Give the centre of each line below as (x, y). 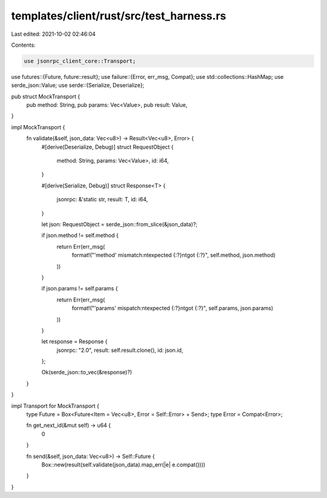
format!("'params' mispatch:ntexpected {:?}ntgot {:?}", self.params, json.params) (173, 308)
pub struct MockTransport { (46, 96)
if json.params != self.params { (80, 289)
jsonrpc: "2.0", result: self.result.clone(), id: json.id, (120, 350)
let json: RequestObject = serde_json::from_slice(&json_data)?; (120, 224)
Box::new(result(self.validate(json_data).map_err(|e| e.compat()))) (124, 465)
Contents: (23, 45)
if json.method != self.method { (80, 235)
